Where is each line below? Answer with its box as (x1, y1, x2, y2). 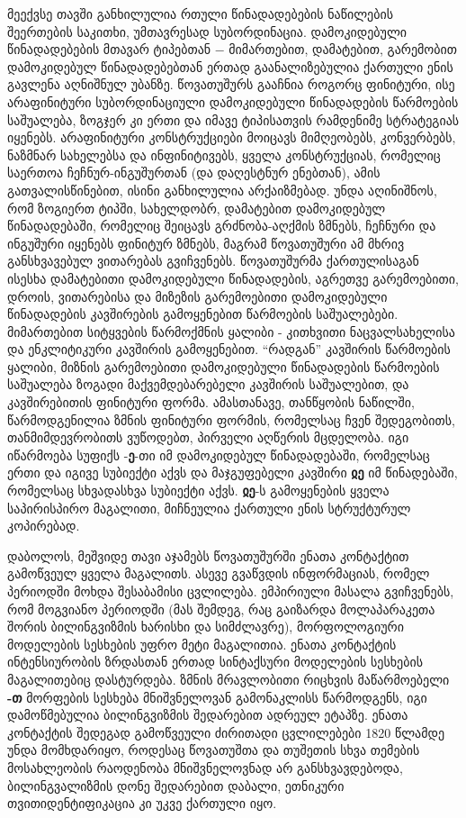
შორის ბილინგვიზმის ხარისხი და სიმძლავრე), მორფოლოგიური (7, 617, 404, 636)
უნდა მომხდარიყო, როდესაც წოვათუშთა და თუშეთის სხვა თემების (7, 741, 420, 759)
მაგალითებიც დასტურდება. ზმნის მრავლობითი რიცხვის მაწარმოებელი (7, 669, 450, 688)
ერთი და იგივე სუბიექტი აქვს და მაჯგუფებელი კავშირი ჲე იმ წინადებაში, (7, 463, 458, 482)
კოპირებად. (7, 516, 80, 535)
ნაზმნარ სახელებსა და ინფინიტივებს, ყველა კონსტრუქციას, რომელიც (7, 145, 441, 164)
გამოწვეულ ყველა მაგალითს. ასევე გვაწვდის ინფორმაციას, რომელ (7, 564, 430, 583)
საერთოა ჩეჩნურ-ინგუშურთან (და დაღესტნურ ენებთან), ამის (7, 163, 381, 182)
